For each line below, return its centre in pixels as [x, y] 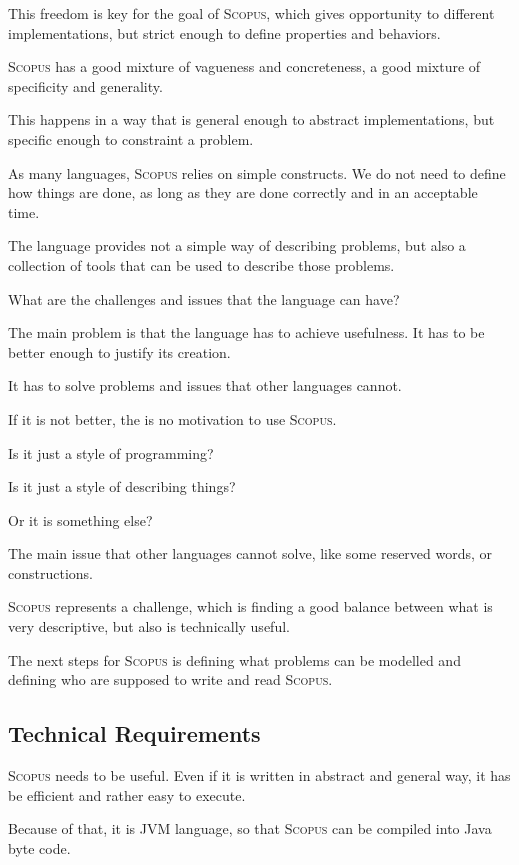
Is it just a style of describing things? [122, 486]
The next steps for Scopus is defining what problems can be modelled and [234, 659]
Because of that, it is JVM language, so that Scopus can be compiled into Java [250, 828]
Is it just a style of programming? [111, 452]
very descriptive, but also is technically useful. [149, 626]
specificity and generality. [85, 85]
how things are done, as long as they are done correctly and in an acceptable [243, 192]
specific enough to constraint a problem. [131, 138]
